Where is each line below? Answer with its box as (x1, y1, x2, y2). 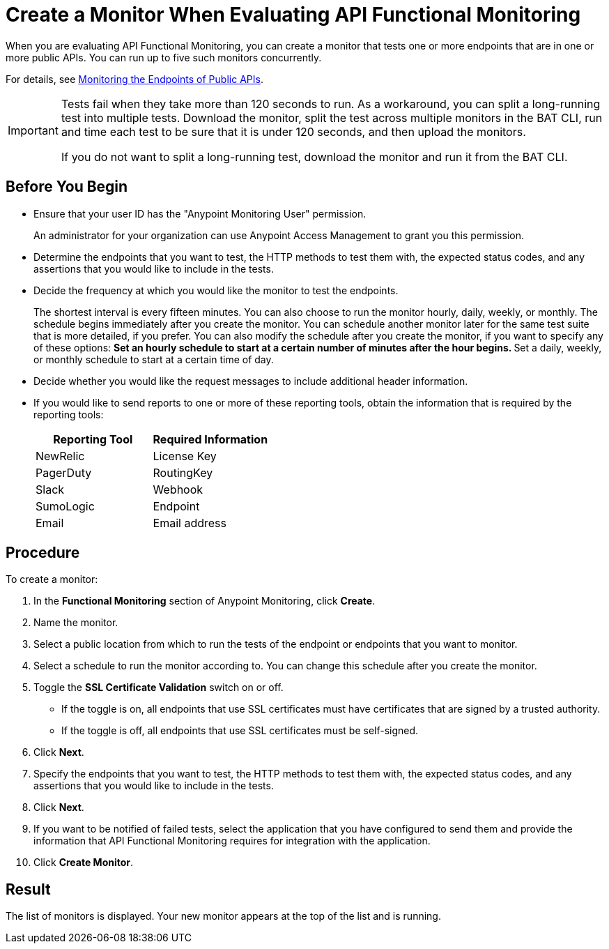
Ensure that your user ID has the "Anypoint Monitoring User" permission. (33, 207, 367, 220)
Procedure (6, 544, 80, 562)
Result (6, 880, 51, 898)
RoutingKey (153, 465, 213, 480)
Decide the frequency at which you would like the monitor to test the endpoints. (33, 284, 399, 296)
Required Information (153, 432, 268, 446)
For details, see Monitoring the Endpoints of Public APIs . (6, 73, 263, 85)
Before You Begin (6, 178, 128, 196)
